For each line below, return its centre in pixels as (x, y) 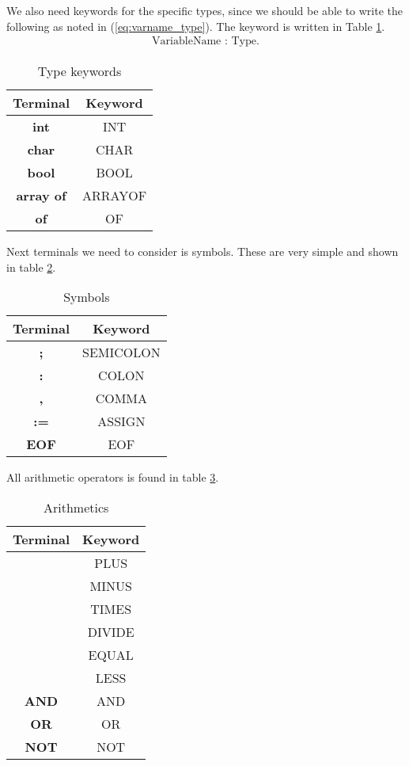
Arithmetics (76, 507)
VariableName (187, 42)
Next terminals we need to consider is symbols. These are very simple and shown (203, 252)
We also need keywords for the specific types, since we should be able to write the (205, 10)
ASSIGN (121, 421)
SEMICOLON (121, 353)
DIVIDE (111, 632)
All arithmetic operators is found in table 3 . (113, 477)
